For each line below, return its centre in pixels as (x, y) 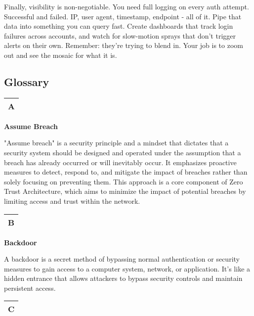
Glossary (27, 81)
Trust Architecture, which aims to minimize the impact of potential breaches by (125, 191)
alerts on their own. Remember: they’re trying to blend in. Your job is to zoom (124, 45)
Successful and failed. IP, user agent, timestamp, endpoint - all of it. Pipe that (123, 16)
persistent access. (30, 288)
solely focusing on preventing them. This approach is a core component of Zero (124, 181)
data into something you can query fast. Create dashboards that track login (119, 26)
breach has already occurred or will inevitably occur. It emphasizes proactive (120, 162)
